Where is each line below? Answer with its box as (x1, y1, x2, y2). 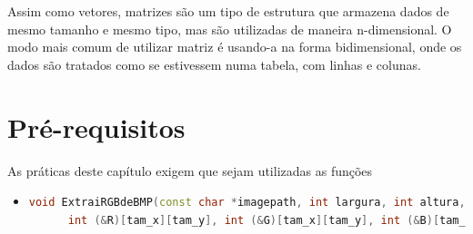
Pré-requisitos (7, 108, 186, 145)
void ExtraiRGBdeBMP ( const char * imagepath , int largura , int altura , (28, 196, 466, 210)
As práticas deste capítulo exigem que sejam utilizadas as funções (7, 161, 373, 180)
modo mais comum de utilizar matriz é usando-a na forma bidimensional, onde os (7, 37, 462, 56)
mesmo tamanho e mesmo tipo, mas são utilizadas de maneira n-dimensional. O (7, 19, 452, 38)
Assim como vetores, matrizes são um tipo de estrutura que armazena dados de (7, 2, 449, 20)
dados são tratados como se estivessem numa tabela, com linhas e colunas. (7, 54, 421, 73)
